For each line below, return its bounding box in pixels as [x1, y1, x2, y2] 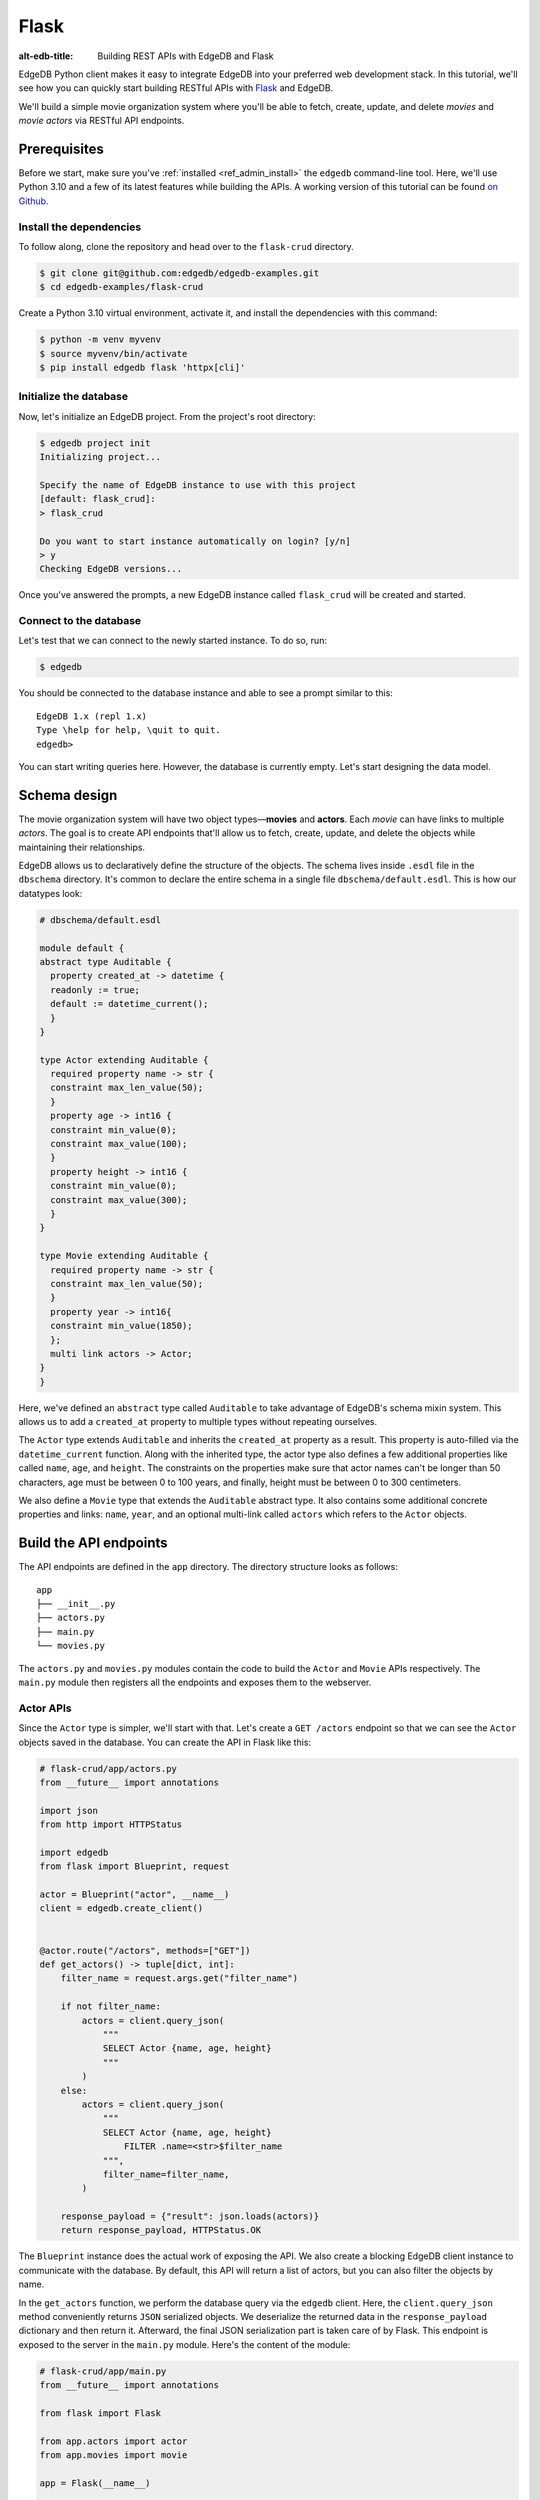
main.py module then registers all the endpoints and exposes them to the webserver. [18, 1676, 372, 1689]
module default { [39, 942, 125, 954]
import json [39, 1805, 99, 1816]
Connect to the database [18, 614, 142, 628]
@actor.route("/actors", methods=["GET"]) [39, 1945, 251, 1956]
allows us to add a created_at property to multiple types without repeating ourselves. [18, 1416, 378, 1428]
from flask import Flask [39, 2407, 162, 2419]
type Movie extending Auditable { [39, 1250, 209, 1262]
